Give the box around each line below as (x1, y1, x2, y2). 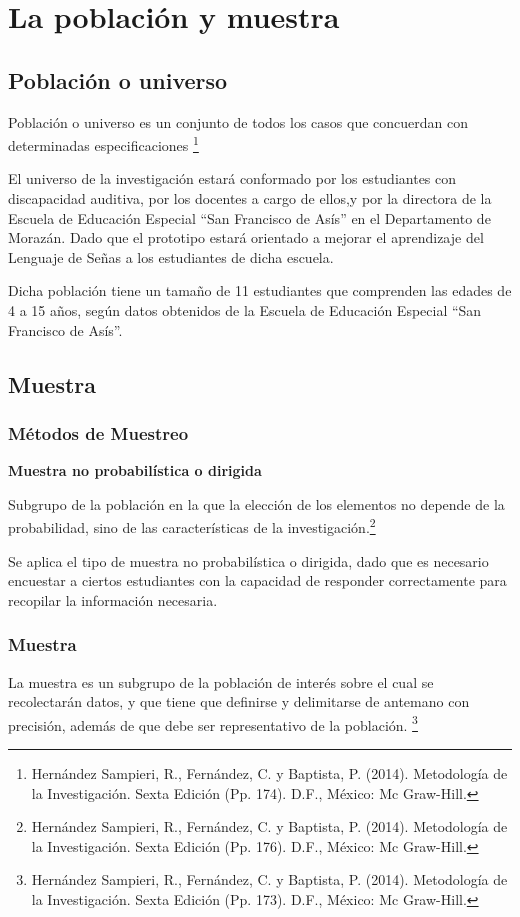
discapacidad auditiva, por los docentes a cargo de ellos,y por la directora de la (8, 188, 492, 209)
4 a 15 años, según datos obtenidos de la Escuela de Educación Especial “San (8, 299, 482, 320)
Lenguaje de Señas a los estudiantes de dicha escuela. (8, 246, 334, 267)
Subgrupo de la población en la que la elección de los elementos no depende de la (8, 493, 505, 514)
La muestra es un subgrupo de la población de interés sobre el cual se (8, 671, 434, 692)
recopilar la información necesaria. (8, 589, 218, 610)
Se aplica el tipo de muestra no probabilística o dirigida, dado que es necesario (8, 550, 489, 571)
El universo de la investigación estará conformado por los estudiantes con (8, 168, 457, 189)
